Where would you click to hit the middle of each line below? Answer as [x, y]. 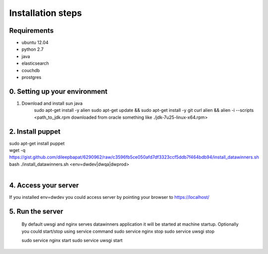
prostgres [32, 78]
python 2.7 [33, 49]
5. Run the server [36, 211]
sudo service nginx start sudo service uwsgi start [72, 241]
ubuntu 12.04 [35, 43]
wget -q [17, 150]
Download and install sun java [52, 103]
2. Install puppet [35, 131]
